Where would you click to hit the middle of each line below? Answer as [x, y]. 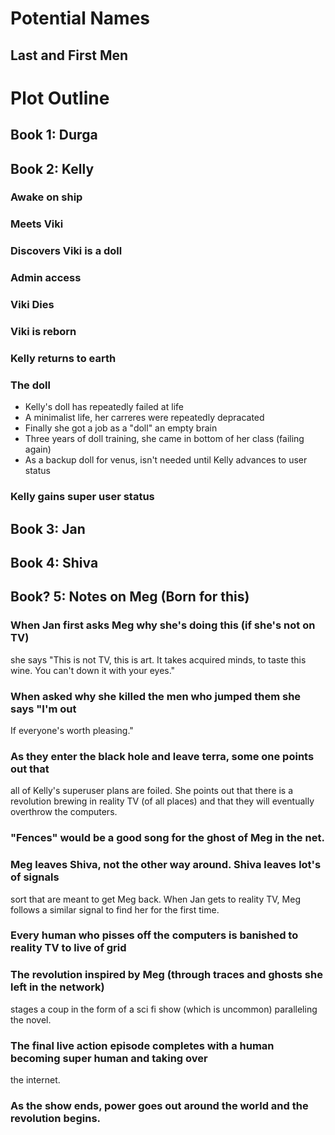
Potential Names [80, 18]
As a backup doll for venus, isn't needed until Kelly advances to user [166, 460]
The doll [30, 385]
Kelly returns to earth [63, 358]
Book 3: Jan [48, 528]
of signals [35, 877]
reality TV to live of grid [68, 948]
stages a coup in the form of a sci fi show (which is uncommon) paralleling [164, 1009]
